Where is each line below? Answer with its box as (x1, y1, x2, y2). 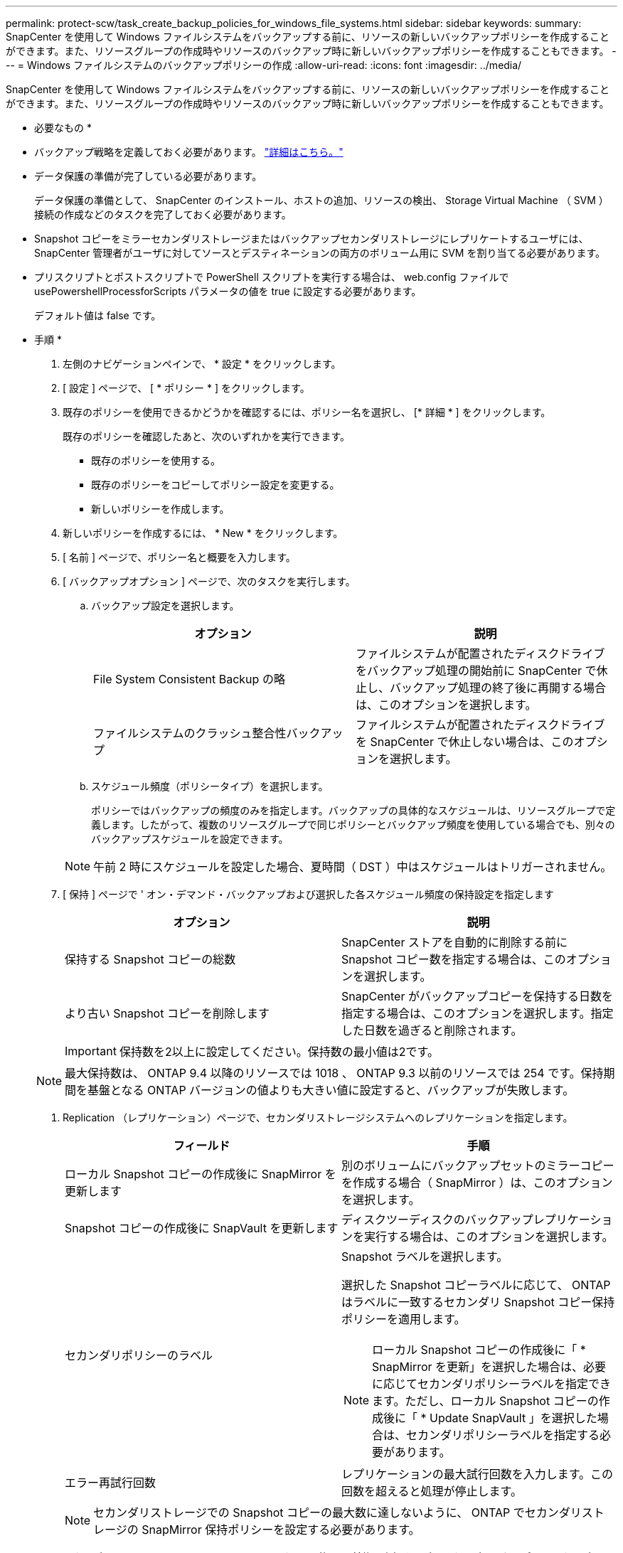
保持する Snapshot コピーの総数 (65, 952, 236, 966)
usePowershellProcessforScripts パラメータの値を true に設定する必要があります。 (34, 285, 422, 297)
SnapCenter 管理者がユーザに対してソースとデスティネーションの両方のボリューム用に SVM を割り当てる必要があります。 (34, 247, 605, 259)
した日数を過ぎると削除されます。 (341, 1023, 523, 1037)
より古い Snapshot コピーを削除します (65, 1006, 270, 1020)
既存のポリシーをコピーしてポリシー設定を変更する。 (91, 479, 340, 491)
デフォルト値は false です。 (34, 309, 161, 321)
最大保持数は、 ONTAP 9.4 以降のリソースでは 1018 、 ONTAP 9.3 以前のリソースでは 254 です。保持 (65, 1066, 604, 1080)
